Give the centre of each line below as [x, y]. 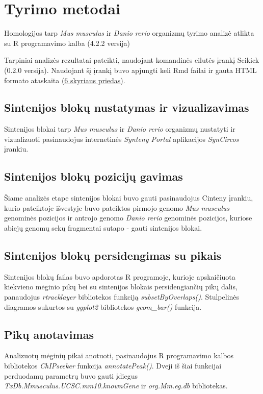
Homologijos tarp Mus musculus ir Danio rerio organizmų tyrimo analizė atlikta [129, 33]
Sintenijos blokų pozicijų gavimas [94, 176]
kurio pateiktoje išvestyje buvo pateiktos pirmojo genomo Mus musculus [117, 207]
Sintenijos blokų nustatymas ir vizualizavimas [127, 107]
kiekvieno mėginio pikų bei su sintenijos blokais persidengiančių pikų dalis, [121, 287]
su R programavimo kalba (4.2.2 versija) [67, 43]
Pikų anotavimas [49, 334]
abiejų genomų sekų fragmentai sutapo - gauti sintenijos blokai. [103, 228]
